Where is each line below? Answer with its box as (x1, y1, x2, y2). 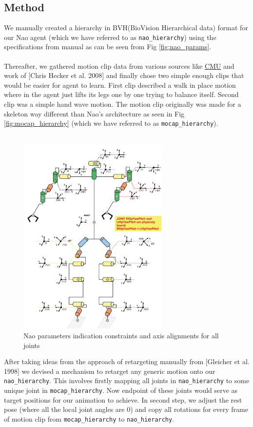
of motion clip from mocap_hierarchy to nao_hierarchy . (4, 413, 175, 424)
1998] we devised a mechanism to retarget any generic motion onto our (4, 366, 215, 376)
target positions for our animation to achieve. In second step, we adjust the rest (4, 394, 242, 405)
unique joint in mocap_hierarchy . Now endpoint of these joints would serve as (4, 385, 238, 395)
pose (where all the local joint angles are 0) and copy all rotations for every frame (4, 404, 248, 414)
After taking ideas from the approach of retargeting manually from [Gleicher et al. (4, 356, 250, 367)
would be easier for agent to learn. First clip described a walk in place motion (4, 79, 236, 90)
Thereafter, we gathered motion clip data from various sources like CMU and (4, 60, 234, 71)
